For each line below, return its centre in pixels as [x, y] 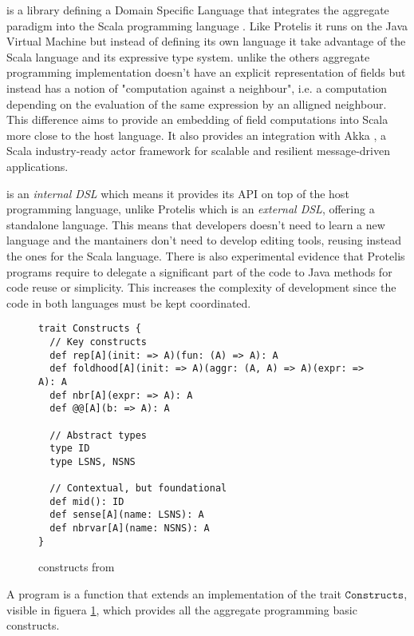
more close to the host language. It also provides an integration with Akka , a [197, 135]
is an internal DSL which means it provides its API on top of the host [178, 193]
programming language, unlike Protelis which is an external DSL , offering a [191, 209]
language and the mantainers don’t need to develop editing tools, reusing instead [204, 240]
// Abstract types [99, 435]
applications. [37, 166]
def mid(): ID [87, 501]
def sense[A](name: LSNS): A [127, 515]
